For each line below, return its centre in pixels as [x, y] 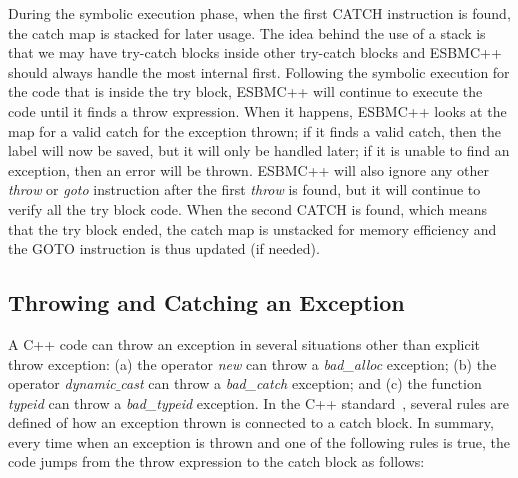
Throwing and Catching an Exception [206, 302]
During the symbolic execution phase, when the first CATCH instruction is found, [259, 13]
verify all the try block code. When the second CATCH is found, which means [248, 208]
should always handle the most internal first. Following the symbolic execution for [259, 71]
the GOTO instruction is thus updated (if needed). [164, 248]
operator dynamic [62, 383]
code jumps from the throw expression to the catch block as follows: [216, 461]
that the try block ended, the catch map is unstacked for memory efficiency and [252, 228]
